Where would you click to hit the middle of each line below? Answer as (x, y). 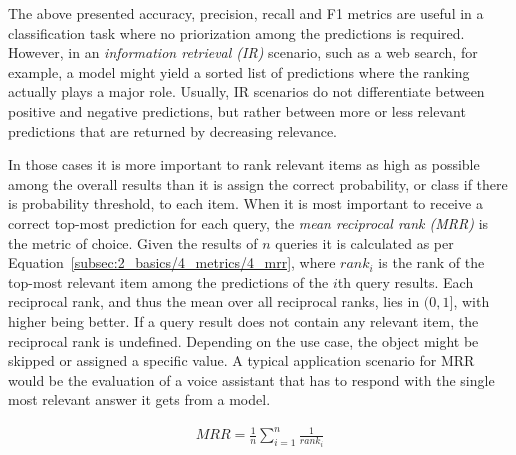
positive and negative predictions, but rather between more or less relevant (237, 110)
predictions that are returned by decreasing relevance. (172, 130)
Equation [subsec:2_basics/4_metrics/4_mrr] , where (172, 262)
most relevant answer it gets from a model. (139, 399)
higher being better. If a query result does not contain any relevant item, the (243, 320)
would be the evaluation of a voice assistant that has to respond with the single (251, 379)
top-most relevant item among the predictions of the (168, 281)
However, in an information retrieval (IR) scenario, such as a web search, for (243, 52)
